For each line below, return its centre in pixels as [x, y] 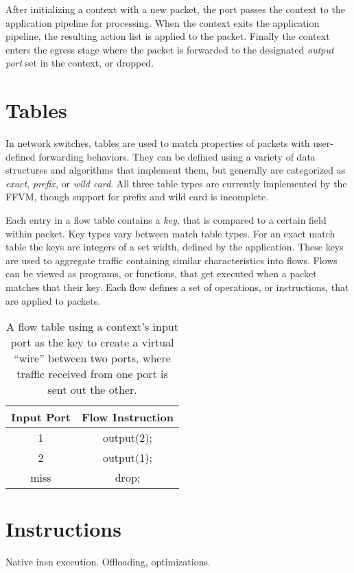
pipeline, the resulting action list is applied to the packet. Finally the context [168, 36]
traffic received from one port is [92, 374]
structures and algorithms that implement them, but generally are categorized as [176, 170]
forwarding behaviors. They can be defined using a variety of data [177, 156]
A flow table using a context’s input [92, 327]
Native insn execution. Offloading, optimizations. [108, 562]
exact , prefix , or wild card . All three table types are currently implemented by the [176, 183]
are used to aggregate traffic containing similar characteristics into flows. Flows [172, 260]
